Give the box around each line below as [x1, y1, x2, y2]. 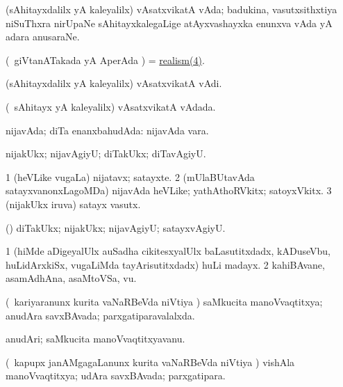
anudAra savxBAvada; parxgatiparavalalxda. [6, 308, 195, 322]
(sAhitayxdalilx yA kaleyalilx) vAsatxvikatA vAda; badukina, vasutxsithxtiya [6, 2, 337, 16]
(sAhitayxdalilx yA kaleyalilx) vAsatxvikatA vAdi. [6, 76, 222, 90]
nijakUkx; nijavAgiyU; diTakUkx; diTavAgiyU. [6, 146, 206, 161]
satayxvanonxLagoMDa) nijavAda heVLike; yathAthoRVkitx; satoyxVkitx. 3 [6, 183, 332, 198]
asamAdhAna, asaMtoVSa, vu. [6, 271, 137, 285]
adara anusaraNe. [6, 29, 80, 44]
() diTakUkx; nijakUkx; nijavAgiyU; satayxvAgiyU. [6, 220, 226, 235]
